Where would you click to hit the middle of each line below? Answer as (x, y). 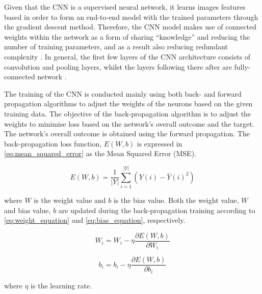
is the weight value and (70, 200)
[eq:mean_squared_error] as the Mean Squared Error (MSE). (100, 153)
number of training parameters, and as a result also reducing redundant (116, 47)
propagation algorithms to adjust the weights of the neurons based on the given (128, 104)
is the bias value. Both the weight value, (176, 200)
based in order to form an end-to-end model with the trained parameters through (131, 17)
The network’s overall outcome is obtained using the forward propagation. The (127, 134)
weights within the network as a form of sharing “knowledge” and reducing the (127, 36)
